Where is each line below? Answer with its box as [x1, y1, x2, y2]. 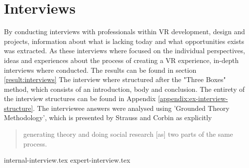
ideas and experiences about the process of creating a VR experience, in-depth [4, 55, 239, 65]
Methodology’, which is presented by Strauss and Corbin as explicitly [4, 112, 212, 123]
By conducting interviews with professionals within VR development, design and [4, 26, 245, 37]
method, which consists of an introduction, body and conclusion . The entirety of [4, 84, 245, 94]
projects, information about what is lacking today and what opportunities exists [4, 36, 244, 46]
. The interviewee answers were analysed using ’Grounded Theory [33, 103, 229, 113]
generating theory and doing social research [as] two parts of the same [23, 129, 233, 139]
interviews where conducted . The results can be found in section [4, 64, 197, 75]
